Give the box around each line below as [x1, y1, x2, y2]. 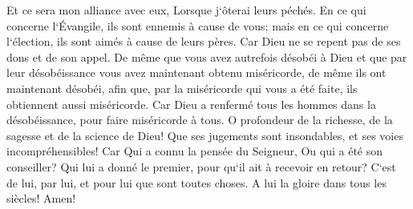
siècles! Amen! [6, 190, 76, 207]
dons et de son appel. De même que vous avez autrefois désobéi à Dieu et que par [6, 48, 407, 65]
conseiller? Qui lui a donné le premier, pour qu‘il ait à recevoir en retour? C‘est [6, 158, 396, 175]
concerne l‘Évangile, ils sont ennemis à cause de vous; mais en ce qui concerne [6, 17, 389, 34]
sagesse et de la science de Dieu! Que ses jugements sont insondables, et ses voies [6, 127, 403, 143]
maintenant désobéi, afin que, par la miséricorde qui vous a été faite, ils [6, 79, 358, 96]
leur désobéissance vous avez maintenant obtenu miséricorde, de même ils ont [6, 64, 387, 81]
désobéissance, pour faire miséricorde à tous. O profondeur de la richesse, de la [6, 111, 393, 128]
